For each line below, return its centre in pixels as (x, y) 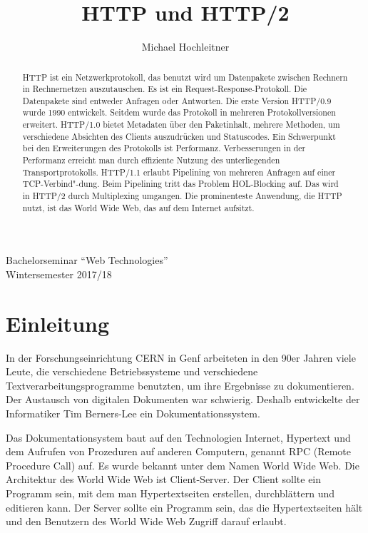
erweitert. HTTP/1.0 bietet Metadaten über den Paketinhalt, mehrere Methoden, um (181, 125)
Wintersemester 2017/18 (59, 274)
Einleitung (58, 323)
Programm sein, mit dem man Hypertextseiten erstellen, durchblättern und (170, 493)
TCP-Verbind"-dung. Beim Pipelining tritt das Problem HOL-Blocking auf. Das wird (180, 184)
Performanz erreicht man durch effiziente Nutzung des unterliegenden (151, 160)
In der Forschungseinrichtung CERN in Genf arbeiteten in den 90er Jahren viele (181, 357)
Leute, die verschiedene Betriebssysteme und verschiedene (132, 371)
